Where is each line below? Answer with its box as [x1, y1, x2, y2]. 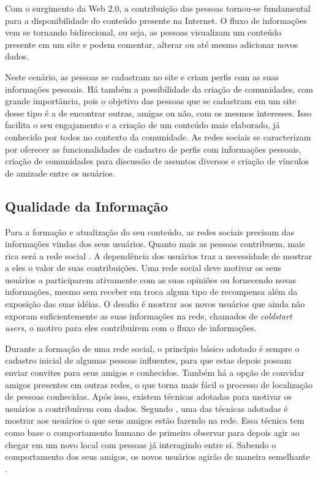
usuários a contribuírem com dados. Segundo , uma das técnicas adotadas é [5, 402, 288, 414]
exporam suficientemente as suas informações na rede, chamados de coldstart [5, 309, 292, 322]
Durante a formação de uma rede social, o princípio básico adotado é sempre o [5, 342, 300, 354]
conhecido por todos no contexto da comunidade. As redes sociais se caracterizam [5, 130, 311, 143]
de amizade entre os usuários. [5, 166, 115, 179]
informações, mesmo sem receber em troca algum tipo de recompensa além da [5, 285, 298, 298]
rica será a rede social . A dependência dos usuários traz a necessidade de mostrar [5, 249, 312, 262]
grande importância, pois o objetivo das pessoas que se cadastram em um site [5, 94, 297, 107]
